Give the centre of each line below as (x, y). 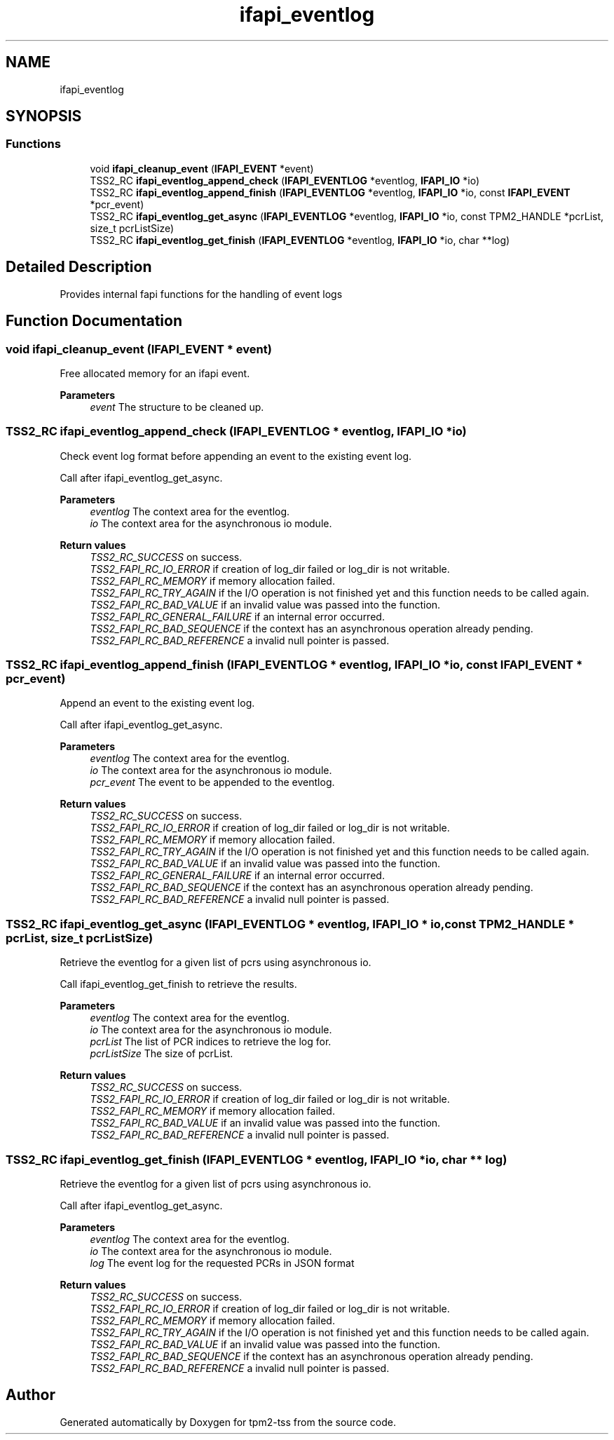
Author (30, 1395)
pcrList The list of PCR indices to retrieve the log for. (211, 1042)
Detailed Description (79, 267)
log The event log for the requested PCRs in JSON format (222, 1263)
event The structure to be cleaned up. (177, 407)
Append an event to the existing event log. (157, 703)
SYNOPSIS (44, 116)
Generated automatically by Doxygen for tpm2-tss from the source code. (228, 1422)
